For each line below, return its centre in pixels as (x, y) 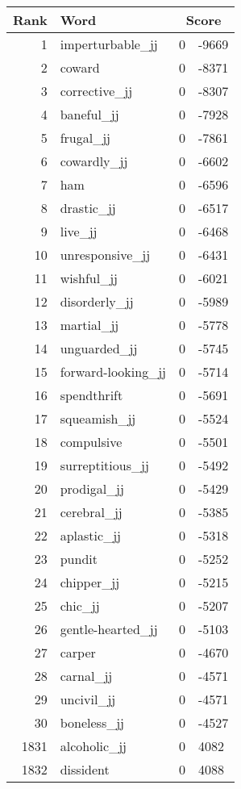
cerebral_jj (91, 512)
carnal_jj (86, 676)
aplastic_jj (90, 535)
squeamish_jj (98, 418)
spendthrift (91, 395)
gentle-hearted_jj (109, 629)
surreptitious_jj (104, 465)
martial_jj (89, 325)
